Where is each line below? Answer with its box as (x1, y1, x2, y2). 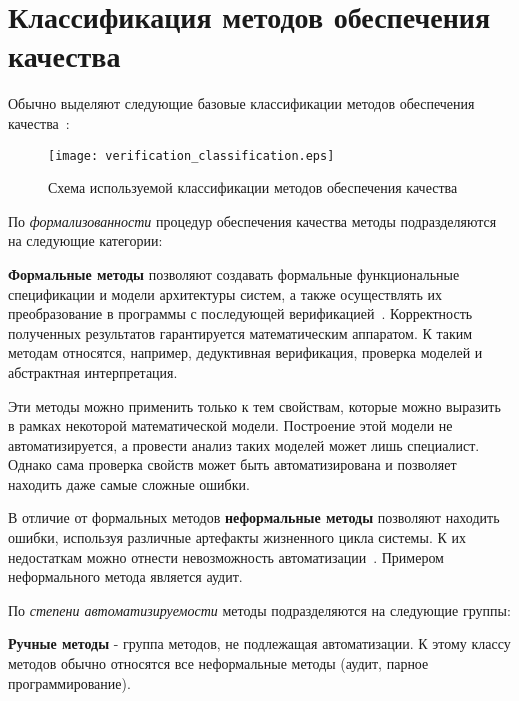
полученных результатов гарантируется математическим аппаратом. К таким (8, 322, 473, 343)
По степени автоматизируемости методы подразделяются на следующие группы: (8, 599, 511, 620)
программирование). (8, 672, 131, 693)
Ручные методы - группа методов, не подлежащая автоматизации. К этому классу (8, 633, 511, 654)
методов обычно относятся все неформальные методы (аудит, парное (8, 653, 429, 674)
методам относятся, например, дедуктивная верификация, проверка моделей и (8, 342, 483, 363)
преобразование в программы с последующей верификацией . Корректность (8, 303, 473, 324)
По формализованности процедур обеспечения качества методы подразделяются (8, 210, 497, 231)
